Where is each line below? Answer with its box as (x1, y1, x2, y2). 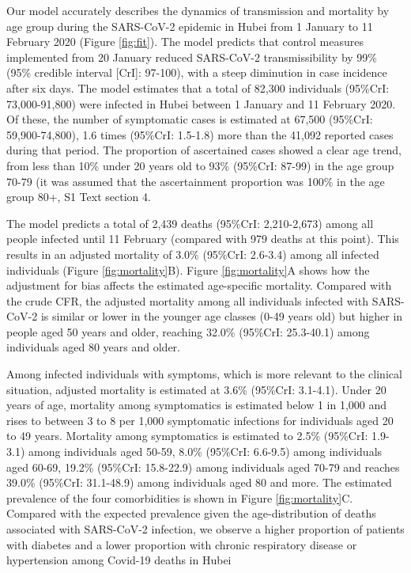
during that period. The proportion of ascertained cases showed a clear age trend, (6, 142, 402, 158)
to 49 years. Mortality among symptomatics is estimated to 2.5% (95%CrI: (6, 427, 368, 444)
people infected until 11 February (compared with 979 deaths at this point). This (6, 230, 399, 247)
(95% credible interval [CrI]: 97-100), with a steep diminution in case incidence (6, 64, 387, 81)
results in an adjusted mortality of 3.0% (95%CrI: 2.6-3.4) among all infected (6, 245, 379, 262)
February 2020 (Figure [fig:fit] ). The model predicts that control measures (6, 33, 364, 50)
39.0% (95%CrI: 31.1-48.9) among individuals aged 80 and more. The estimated (6, 474, 392, 491)
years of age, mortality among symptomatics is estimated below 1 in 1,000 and (6, 397, 387, 413)
